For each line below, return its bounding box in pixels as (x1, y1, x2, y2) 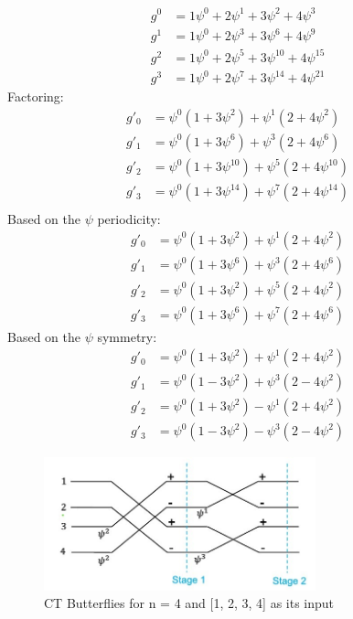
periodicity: (97, 209, 161, 229)
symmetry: (97, 326, 157, 346)
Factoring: (7, 87, 64, 106)
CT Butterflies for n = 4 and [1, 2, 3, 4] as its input (44, 593, 335, 613)
